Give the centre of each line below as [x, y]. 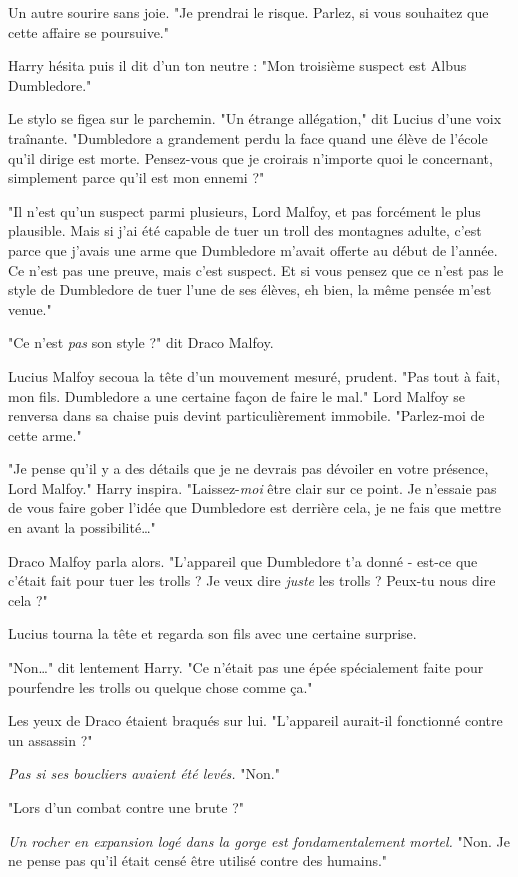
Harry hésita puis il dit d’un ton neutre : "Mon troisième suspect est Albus [237, 65]
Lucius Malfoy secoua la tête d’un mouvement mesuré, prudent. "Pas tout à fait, [254, 375]
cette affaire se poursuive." [88, 31]
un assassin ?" [50, 739]
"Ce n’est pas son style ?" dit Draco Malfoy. [141, 342]
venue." [30, 308]
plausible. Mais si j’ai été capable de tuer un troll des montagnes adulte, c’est [245, 230]
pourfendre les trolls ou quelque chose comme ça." [160, 686]
